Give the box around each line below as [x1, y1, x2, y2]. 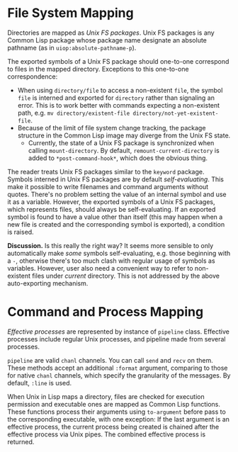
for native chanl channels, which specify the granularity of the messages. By [7, 371, 231, 380]
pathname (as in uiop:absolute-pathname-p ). [7, 43, 137, 52]
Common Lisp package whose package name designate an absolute [7, 35, 208, 44]
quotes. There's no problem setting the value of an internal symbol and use [7, 190, 227, 198]
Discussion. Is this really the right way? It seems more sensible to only [7, 241, 214, 249]
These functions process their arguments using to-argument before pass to [7, 407, 227, 416]
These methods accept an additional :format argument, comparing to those [7, 363, 228, 372]
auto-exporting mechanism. [7, 278, 89, 288]
